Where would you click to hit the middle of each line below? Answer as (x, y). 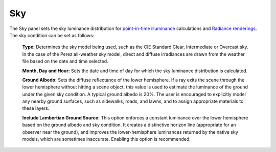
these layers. (36, 108)
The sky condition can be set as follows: (52, 35)
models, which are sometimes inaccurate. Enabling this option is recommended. (107, 139)
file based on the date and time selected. (65, 62)
